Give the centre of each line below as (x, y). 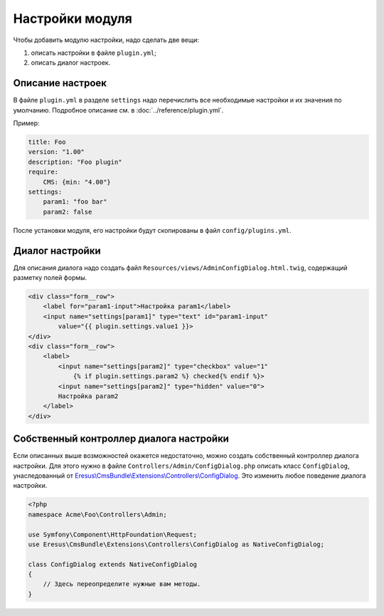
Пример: (26, 123)
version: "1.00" (57, 152)
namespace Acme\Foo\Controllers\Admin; (97, 514)
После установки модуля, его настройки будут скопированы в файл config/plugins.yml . (152, 230)
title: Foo (47, 142)
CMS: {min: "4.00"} (77, 182)
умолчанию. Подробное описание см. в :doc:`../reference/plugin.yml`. (118, 110)
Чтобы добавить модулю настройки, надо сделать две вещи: (106, 40)
